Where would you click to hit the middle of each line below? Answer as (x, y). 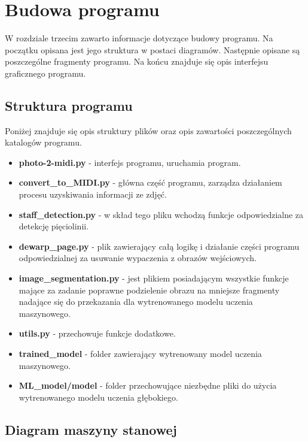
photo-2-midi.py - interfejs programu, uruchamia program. (130, 162)
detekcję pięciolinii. (54, 226)
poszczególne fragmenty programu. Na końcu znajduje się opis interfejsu (137, 61)
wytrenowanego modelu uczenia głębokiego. (98, 397)
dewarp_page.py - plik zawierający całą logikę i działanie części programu (159, 246)
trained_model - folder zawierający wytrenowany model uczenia (140, 354)
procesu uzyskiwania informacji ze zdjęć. (93, 194)
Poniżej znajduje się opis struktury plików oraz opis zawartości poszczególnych (148, 130)
